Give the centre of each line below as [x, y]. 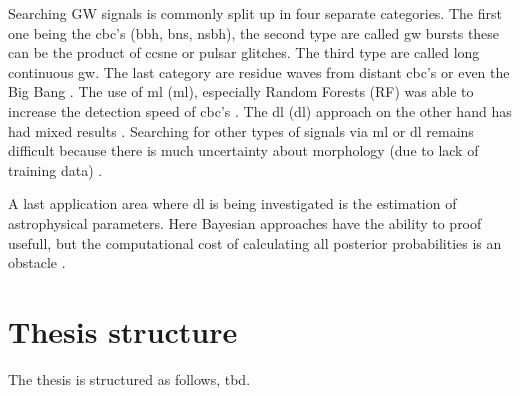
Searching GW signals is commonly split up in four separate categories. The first [255, 13]
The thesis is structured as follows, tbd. [129, 378]
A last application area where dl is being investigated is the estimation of [232, 203]
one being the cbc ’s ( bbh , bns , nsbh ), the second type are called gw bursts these [254, 32]
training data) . [55, 169]
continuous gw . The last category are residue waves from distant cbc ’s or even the [259, 71]
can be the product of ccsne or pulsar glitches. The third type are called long [244, 52]
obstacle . [37, 262]
